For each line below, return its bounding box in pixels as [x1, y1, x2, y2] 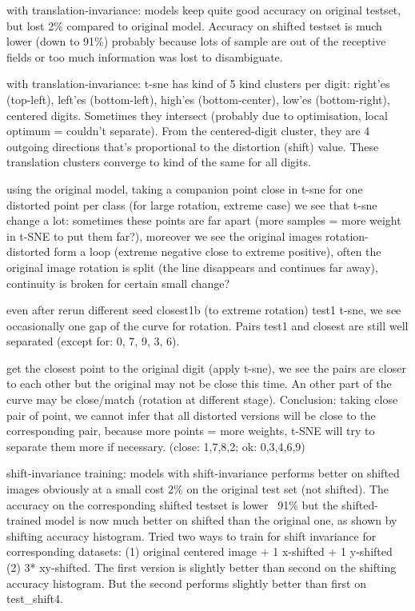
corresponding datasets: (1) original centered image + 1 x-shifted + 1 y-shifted [6, 543, 393, 560]
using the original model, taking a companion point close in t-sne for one [6, 180, 363, 197]
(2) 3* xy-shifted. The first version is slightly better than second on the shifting [6, 559, 397, 575]
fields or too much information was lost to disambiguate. [6, 48, 283, 65]
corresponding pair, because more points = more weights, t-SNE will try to [6, 422, 375, 439]
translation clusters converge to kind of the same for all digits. [6, 154, 311, 170]
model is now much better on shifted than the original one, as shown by [45, 512, 397, 529]
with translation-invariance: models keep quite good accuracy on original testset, [6, 2, 401, 18]
